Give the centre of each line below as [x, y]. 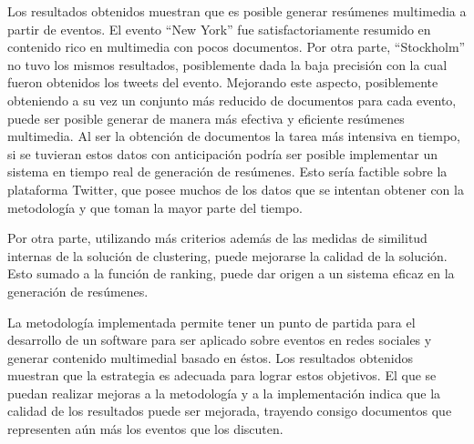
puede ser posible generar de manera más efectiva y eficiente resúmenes [206, 118]
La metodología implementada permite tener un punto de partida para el [211, 322]
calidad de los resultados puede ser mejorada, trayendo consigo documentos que [230, 411]
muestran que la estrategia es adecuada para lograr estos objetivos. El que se [222, 375]
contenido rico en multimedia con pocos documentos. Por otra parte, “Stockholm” [237, 47]
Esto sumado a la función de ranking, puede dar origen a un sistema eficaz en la [231, 273]
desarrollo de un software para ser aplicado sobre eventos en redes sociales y [220, 340]
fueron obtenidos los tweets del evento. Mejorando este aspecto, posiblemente [223, 82]
